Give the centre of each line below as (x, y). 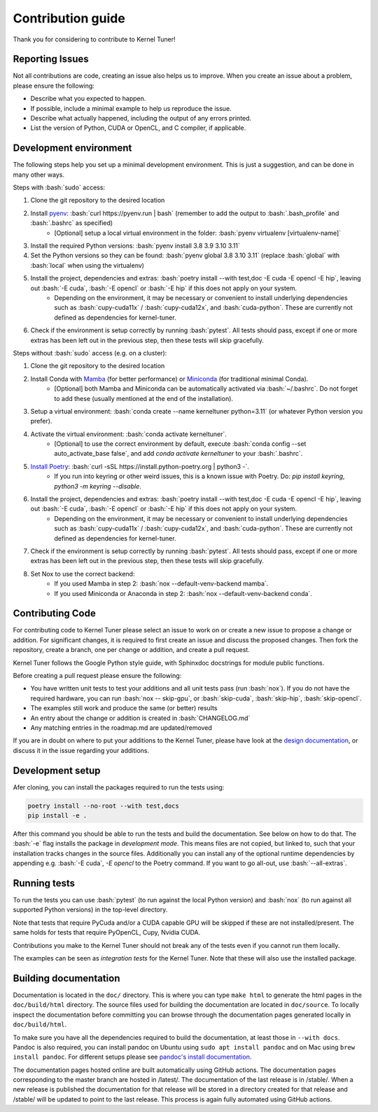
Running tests (44, 883)
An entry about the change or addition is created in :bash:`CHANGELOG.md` (140, 718)
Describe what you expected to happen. (88, 99)
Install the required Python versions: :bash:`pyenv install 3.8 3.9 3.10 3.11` (135, 246)
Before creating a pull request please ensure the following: (97, 676)
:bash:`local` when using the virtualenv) (87, 265)
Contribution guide (69, 18)
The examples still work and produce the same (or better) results (124, 708)
